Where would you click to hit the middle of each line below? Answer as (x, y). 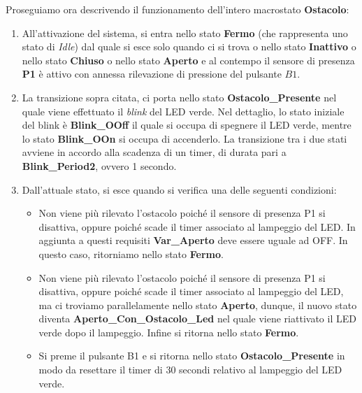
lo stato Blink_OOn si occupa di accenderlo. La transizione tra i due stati (184, 138)
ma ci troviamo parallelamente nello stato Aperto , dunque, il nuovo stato (198, 305)
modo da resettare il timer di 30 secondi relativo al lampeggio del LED (190, 370)
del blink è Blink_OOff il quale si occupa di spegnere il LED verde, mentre (187, 125)
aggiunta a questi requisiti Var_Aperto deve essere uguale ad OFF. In (193, 240)
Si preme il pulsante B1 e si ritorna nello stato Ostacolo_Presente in (192, 356)
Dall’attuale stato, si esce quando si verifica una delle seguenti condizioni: (179, 189)
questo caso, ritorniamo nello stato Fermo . (131, 253)
